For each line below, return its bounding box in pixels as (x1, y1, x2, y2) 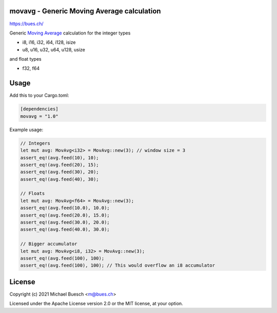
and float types (9, 56, 42, 62)
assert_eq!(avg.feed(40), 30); (20, 176, 100, 182)
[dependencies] (20, 106, 58, 112)
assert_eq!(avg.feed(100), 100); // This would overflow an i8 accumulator (20, 263, 215, 268)
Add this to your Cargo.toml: (9, 93, 69, 99)
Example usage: (9, 126, 44, 133)
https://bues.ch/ (9, 21, 44, 27)
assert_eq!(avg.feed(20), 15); (20, 162, 100, 168)
